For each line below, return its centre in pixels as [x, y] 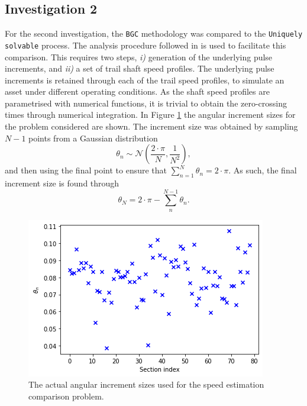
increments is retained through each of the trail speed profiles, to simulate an [145, 80]
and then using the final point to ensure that [86, 170]
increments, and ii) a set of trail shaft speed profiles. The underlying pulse [140, 68]
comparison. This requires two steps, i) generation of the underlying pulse [139, 57]
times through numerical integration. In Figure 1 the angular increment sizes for [150, 115]
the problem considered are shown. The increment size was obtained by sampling [151, 126]
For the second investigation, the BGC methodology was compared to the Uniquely [154, 33]
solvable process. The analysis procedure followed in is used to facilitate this [146, 45]
